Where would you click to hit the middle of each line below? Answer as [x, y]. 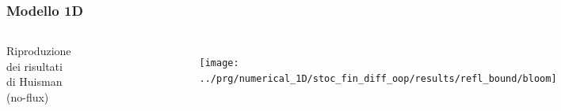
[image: [219, 63]
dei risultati [34, 66]
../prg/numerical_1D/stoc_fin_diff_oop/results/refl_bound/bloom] [378, 78]
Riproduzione [39, 51]
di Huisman [34, 81]
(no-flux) [28, 97]
